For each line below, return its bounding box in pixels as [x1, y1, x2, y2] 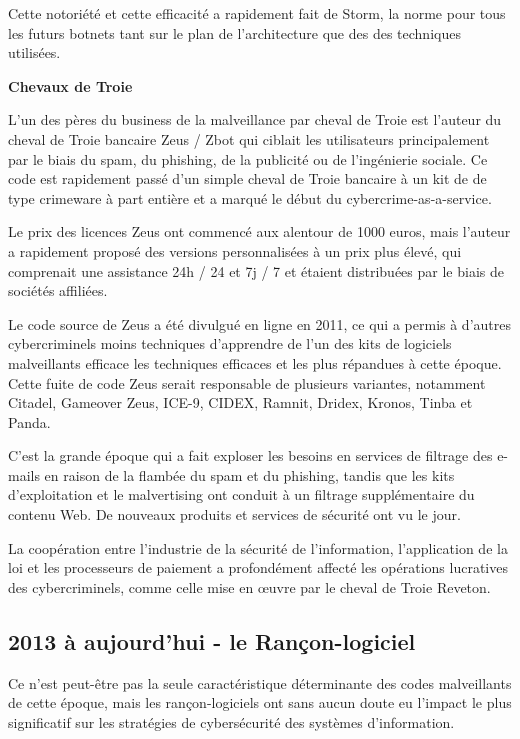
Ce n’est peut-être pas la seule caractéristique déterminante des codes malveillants [8, 672, 512, 693]
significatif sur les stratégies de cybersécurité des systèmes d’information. [8, 711, 455, 732]
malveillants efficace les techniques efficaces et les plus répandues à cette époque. [8, 352, 502, 373]
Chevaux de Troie [8, 75, 133, 96]
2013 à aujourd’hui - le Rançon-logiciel [8, 625, 416, 656]
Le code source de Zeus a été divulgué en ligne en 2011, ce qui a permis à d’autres [8, 313, 511, 334]
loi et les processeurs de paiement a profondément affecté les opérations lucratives [8, 557, 508, 578]
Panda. [8, 411, 51, 432]
